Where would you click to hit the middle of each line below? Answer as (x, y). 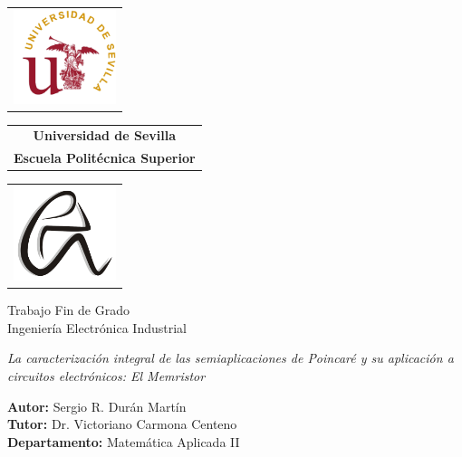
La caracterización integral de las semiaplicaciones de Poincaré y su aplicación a (231, 358)
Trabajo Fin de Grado (68, 310)
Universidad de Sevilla (105, 135)
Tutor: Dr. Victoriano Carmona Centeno (122, 424)
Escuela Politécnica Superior (105, 158)
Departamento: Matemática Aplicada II (124, 441)
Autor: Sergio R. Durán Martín (97, 406)
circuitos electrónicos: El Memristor (106, 375)
